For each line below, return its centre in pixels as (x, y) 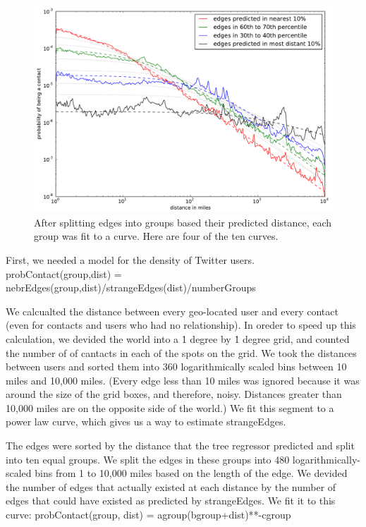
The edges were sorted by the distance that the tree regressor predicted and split (180, 446)
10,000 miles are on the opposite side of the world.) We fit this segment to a (170, 407)
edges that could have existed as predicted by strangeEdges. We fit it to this (171, 501)
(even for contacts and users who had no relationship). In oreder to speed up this (181, 325)
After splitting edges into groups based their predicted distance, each (183, 222)
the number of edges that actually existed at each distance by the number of (171, 486)
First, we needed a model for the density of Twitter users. (130, 259)
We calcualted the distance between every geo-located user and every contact (172, 311)
